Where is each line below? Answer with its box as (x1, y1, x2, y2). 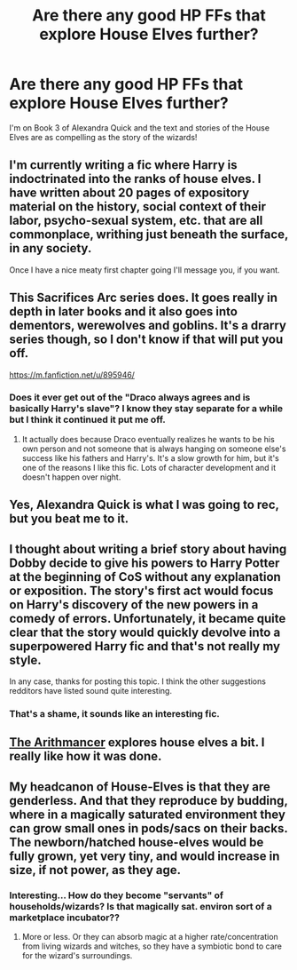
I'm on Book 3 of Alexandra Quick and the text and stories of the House (9, 122, 270, 133)
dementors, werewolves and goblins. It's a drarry (9, 318, 286, 333)
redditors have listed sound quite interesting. (9, 686, 173, 696)
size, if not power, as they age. (9, 863, 182, 878)
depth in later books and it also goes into (9, 304, 238, 320)
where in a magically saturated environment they (9, 807, 286, 822)
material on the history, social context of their (9, 199, 267, 214)
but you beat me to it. (9, 512, 129, 527)
